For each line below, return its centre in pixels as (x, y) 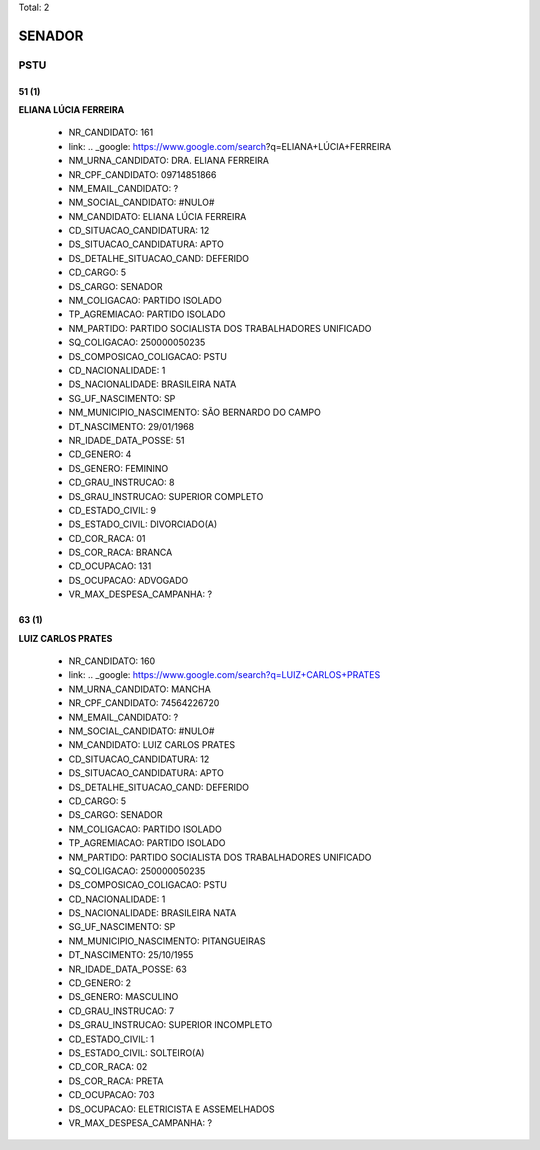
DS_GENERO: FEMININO (118, 468)
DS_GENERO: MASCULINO (123, 997)
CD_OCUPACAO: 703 (111, 1095)
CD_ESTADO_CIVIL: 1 (111, 1039)
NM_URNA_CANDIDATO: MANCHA (140, 689)
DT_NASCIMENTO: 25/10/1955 (131, 955)
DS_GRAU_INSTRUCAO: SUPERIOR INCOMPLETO (170, 1025)
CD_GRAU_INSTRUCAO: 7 (121, 1011)
